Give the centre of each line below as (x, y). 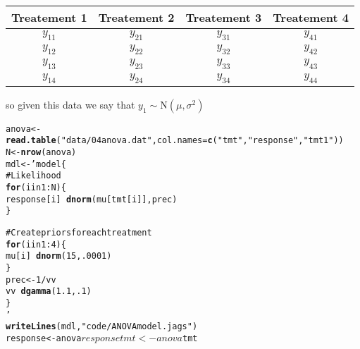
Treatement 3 (224, 17)
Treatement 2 (136, 17)
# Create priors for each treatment (79, 233)
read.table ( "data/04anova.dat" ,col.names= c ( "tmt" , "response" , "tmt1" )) (175, 141)
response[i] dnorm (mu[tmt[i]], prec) (92, 199)
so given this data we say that (70, 104)
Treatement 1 (49, 17)
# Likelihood (33, 176)
